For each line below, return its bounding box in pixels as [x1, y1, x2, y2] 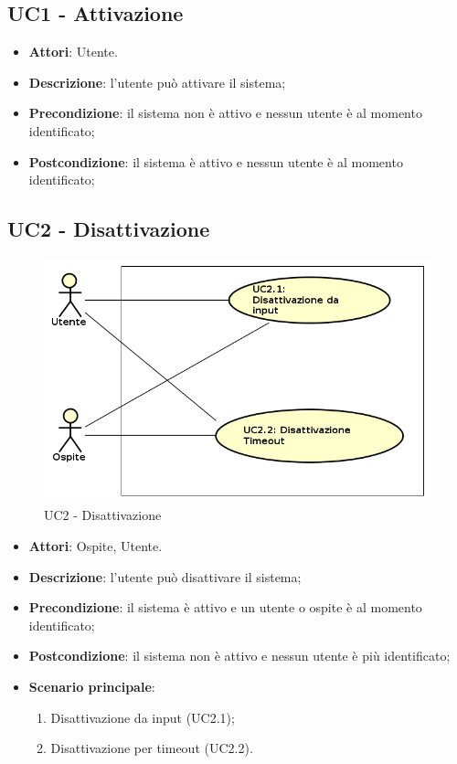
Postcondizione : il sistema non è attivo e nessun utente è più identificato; [28, 646, 451, 665]
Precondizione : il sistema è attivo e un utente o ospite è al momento [28, 598, 422, 617]
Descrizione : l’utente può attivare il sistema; [28, 72, 286, 91]
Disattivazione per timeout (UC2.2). [50, 738, 253, 758]
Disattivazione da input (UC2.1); [50, 707, 235, 727]
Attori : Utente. [28, 42, 118, 61]
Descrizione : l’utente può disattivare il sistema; [28, 567, 302, 586]
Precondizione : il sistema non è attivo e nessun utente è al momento [28, 103, 422, 122]
